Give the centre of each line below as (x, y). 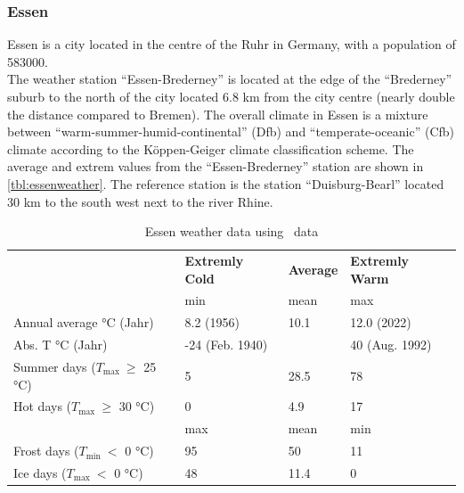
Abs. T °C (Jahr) (61, 345)
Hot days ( (43, 406)
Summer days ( (55, 366)
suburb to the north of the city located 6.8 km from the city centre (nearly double (231, 96)
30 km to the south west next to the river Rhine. (140, 201)
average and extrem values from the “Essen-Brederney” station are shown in (216, 166)
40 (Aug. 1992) (391, 345)
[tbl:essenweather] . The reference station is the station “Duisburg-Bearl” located (226, 183)
